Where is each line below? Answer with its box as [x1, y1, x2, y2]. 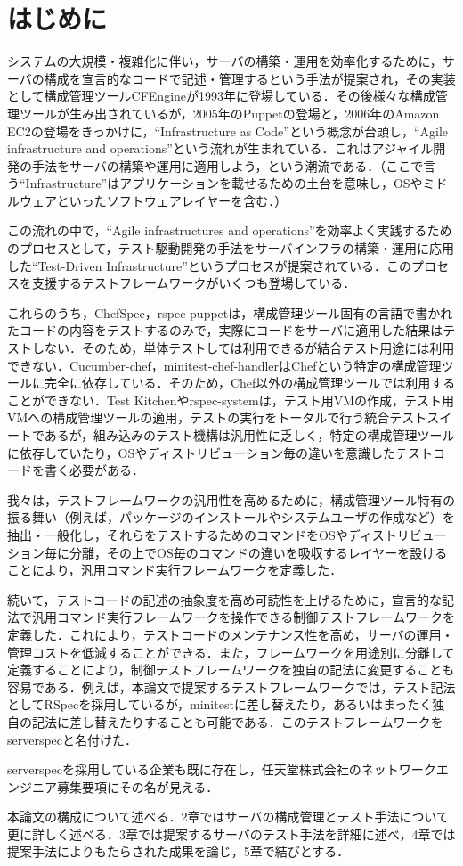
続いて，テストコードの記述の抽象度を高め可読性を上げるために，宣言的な [7, 590, 442, 609]
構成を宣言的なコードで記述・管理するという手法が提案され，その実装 [44, 69, 456, 87]
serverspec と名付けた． [7, 730, 138, 748]
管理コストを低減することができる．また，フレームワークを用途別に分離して [7, 642, 455, 661]
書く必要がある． [44, 461, 144, 479]
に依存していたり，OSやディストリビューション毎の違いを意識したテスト [7, 443, 434, 462]
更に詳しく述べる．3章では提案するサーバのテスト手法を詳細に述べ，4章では [7, 824, 456, 843]
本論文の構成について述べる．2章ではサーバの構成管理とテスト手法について [7, 807, 450, 826]
